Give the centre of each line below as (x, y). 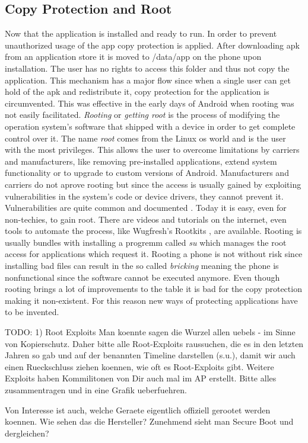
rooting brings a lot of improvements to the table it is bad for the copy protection (153, 289)
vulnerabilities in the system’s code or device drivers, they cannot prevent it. (144, 196)
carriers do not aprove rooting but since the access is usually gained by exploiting (153, 184)
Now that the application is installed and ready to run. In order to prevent (141, 33)
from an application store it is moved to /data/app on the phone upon (133, 57)
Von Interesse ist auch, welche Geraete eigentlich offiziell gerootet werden (138, 410)
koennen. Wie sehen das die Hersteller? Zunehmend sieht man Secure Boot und (149, 421)
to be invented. (32, 312)
